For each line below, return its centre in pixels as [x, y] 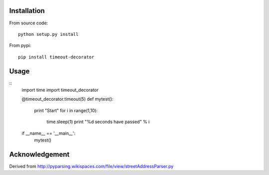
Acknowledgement [39, 154]
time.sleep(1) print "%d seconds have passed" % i [98, 122]
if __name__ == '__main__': [49, 133]
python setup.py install [48, 34]
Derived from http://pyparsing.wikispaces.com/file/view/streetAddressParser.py [91, 166]
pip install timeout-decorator [56, 57]
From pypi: [20, 45]
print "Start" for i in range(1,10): [66, 110]
